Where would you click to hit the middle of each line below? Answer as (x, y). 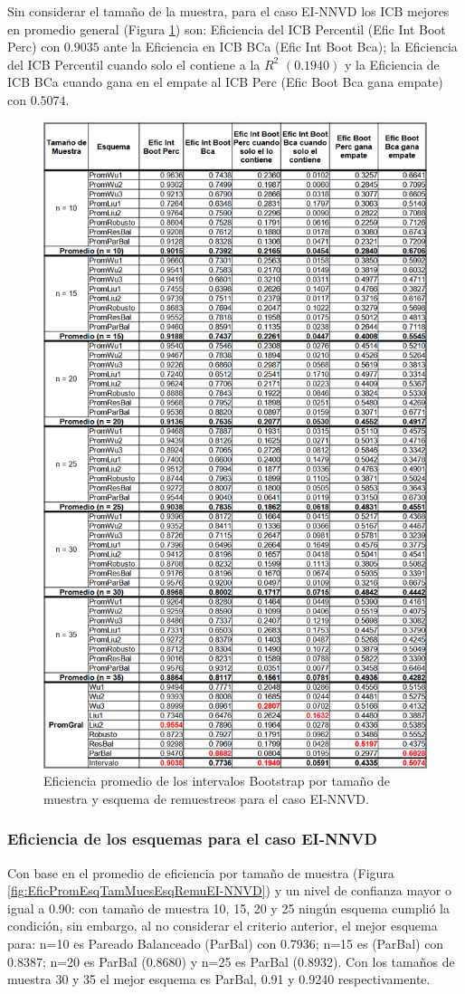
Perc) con (34, 47)
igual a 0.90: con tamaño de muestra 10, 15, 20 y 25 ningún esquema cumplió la (229, 908)
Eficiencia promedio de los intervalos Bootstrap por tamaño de (217, 781)
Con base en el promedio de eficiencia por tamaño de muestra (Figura (201, 872)
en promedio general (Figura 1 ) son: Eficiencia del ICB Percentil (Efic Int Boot (227, 29)
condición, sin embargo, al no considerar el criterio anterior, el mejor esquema (223, 926)
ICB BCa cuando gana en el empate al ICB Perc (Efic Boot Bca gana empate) (225, 82)
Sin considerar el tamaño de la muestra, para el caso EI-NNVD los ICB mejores (228, 11)
